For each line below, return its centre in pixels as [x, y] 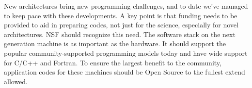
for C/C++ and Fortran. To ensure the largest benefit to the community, [113, 62]
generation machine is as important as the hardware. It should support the [115, 44]
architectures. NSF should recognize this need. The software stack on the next [120, 34]
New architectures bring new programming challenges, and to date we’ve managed [126, 6]
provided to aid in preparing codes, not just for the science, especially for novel [121, 25]
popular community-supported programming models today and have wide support [126, 53]
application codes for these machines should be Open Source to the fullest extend [125, 72]
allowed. [16, 81]
